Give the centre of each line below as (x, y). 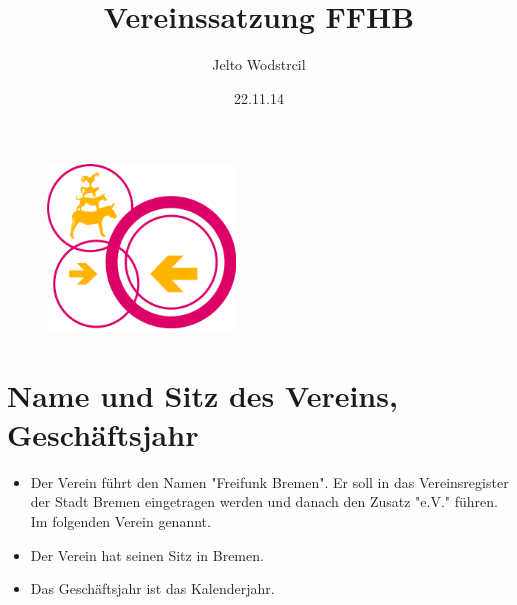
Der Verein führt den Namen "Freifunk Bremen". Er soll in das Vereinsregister (269, 481)
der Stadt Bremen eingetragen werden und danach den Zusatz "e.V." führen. (264, 501)
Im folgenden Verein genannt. (120, 520)
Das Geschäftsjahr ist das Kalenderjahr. (152, 588)
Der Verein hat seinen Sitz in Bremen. (147, 554)
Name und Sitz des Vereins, (202, 394)
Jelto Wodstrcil (259, 64)
